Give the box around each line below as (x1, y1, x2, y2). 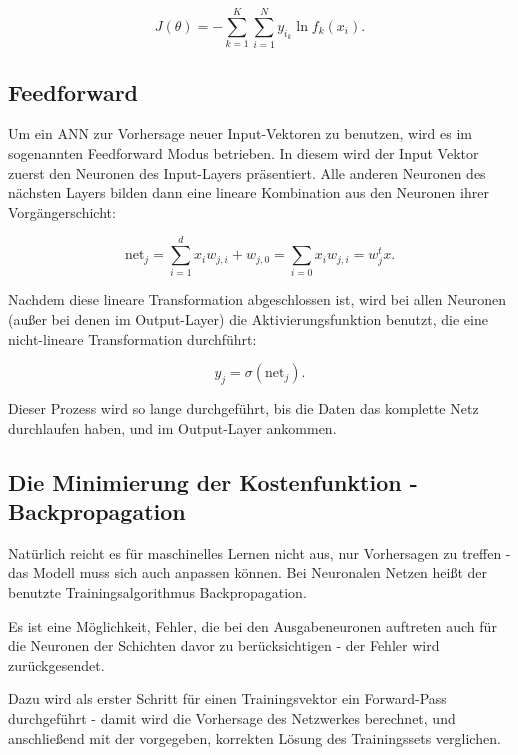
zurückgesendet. (8, 654, 105, 675)
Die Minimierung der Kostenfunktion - (8, 466, 418, 497)
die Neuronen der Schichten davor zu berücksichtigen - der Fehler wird (8, 635, 440, 656)
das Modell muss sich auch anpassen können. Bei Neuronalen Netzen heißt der (8, 562, 488, 583)
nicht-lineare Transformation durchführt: (8, 328, 257, 349)
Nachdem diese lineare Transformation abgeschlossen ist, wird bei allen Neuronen (8, 289, 507, 310)
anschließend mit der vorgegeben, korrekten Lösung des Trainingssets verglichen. (8, 727, 501, 748)
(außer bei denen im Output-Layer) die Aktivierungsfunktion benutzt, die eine (8, 309, 488, 330)
